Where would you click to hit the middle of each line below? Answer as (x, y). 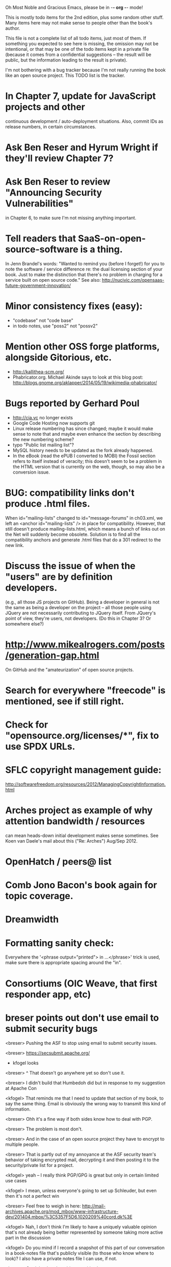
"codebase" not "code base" (43, 320)
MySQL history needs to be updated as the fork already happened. (83, 450)
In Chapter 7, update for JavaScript (81, 96)
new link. (15, 545)
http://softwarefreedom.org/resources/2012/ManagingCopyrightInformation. (86, 784)
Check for (27, 725)
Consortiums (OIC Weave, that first (81, 983)
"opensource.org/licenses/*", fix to (82, 735)
